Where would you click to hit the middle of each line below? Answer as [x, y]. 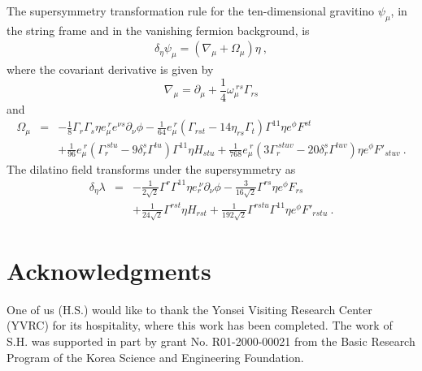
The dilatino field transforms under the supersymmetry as [151, 168]
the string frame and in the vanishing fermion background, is [158, 30]
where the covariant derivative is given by [110, 69]
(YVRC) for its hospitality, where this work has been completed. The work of [200, 325]
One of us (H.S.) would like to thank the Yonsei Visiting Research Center [189, 309]
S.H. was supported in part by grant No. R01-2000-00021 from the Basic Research [211, 341]
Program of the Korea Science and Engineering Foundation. [155, 357]
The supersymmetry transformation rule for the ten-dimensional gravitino [191, 11]
